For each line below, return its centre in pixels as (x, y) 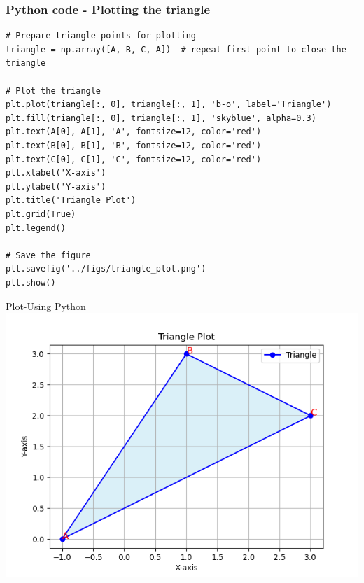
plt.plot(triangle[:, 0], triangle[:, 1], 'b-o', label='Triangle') (169, 105)
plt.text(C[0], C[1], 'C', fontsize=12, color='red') (134, 159)
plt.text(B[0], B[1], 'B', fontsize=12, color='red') (134, 145)
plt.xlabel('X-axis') (56, 173)
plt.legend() (36, 228)
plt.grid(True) (41, 214)
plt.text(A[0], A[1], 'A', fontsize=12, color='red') (134, 132)
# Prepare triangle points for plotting (101, 36)
